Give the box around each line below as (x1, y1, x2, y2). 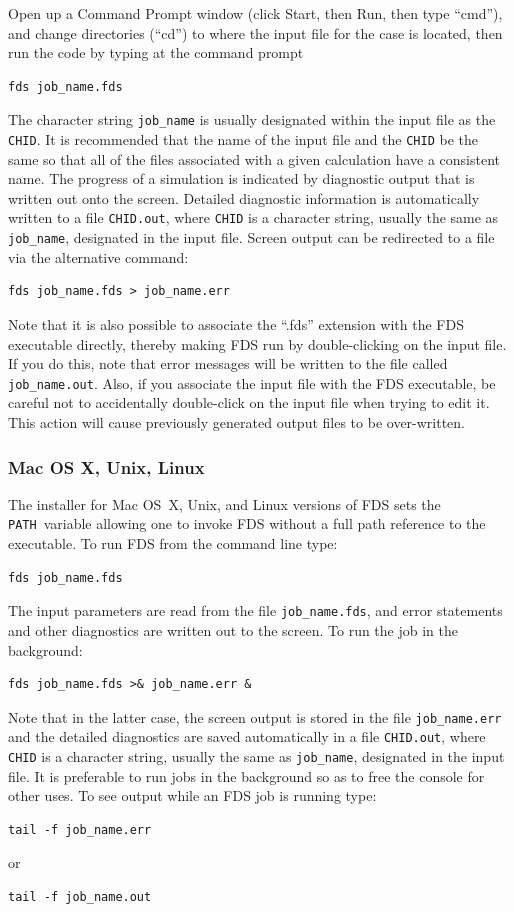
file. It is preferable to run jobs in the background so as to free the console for (8, 765, 485, 786)
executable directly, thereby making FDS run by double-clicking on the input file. (8, 333, 507, 354)
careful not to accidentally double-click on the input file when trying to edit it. (8, 392, 490, 413)
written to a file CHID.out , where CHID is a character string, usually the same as (8, 207, 499, 228)
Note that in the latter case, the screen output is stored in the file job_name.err (8, 706, 502, 727)
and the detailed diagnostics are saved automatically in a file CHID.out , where (8, 726, 486, 747)
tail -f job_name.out (8, 890, 152, 905)
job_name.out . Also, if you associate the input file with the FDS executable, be (8, 372, 496, 393)
